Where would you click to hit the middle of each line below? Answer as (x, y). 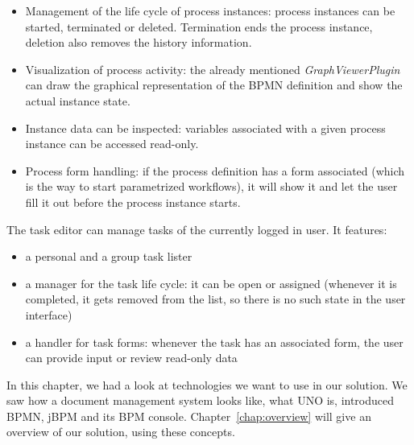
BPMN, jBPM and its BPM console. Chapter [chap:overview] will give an (189, 416)
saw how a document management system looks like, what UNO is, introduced (201, 400)
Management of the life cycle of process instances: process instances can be (210, 10)
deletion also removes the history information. (139, 42)
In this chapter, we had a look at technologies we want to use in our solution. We (207, 384)
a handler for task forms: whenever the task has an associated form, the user (214, 342)
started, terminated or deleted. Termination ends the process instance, (199, 26)
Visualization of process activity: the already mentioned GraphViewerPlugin (213, 69)
